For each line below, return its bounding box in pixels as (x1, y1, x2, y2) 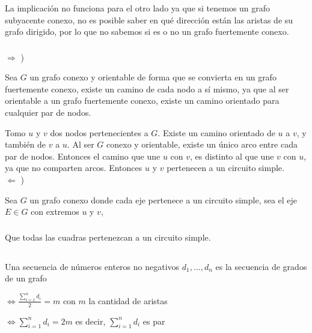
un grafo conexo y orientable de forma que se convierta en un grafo (29, 71, 277, 83)
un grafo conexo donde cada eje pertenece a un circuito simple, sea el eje (29, 193, 298, 206)
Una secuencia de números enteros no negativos (5, 260, 180, 272)
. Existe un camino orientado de (158, 126, 275, 139)
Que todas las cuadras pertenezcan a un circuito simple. (5, 230, 211, 243)
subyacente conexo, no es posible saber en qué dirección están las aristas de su (5, 13, 293, 26)
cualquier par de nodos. (5, 106, 91, 119)
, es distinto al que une (190, 149, 274, 162)
